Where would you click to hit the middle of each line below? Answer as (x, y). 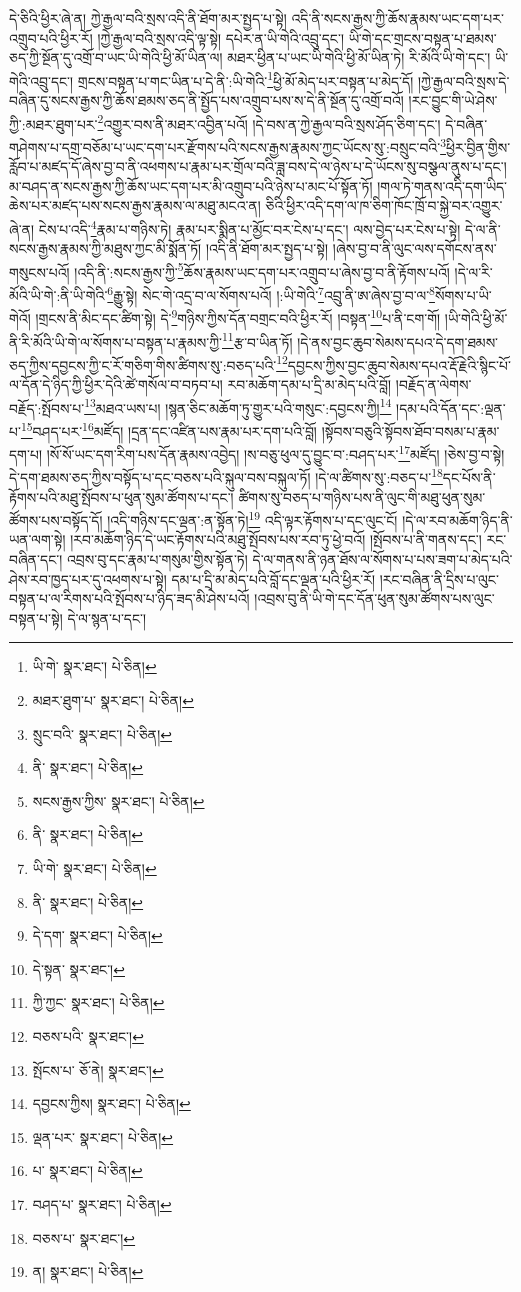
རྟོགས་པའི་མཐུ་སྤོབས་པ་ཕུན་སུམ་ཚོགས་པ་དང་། (121, 496)
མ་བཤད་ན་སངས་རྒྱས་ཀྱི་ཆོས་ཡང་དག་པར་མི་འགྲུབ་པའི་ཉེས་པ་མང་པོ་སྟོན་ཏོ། (191, 185)
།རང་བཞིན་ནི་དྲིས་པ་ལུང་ (439, 578)
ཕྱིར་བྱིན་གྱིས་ (478, 146)
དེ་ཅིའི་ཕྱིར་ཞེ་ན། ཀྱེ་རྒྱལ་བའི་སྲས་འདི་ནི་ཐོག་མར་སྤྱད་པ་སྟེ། (148, 18)
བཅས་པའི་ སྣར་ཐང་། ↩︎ (88, 1035)
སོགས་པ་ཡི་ (463, 294)
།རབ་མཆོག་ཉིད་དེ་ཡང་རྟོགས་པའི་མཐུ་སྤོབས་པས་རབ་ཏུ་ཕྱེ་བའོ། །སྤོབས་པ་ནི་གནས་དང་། (276, 539)
